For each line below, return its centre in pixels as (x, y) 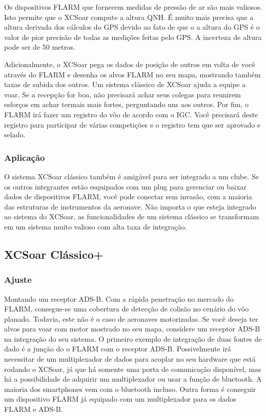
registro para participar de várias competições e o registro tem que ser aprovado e (132, 124)
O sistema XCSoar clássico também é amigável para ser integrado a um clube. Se (132, 176)
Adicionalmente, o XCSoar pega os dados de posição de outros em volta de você (130, 64)
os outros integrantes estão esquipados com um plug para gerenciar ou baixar (125, 186)
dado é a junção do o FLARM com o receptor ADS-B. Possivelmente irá (118, 349)
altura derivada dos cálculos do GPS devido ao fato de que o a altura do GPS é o (132, 27)
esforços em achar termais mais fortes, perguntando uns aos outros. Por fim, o (127, 104)
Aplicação (25, 157)
